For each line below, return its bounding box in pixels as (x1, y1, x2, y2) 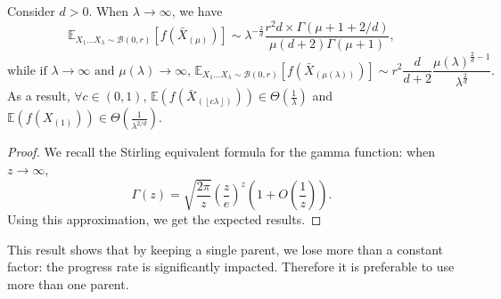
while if (7, 64, 47, 77)
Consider (7, 2, 55, 20)
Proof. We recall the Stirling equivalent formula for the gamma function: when (7, 142, 436, 161)
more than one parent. (7, 274, 129, 293)
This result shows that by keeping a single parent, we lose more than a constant (7, 239, 444, 258)
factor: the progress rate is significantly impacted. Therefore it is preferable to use (7, 257, 455, 276)
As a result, (7, 86, 70, 105)
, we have (171, 2, 223, 20)
